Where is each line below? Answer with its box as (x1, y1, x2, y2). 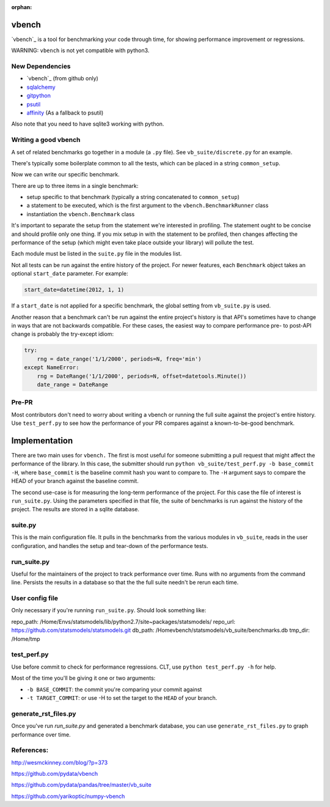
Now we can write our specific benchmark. (11, 171, 120, 178)
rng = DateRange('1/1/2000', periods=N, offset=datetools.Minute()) (37, 372, 247, 380)
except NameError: (24, 364, 79, 371)
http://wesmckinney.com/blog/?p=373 (11, 759, 108, 766)
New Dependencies (11, 62, 71, 70)
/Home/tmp (11, 635, 40, 642)
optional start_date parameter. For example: (11, 270, 128, 277)
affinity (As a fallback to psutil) (26, 109, 104, 116)
